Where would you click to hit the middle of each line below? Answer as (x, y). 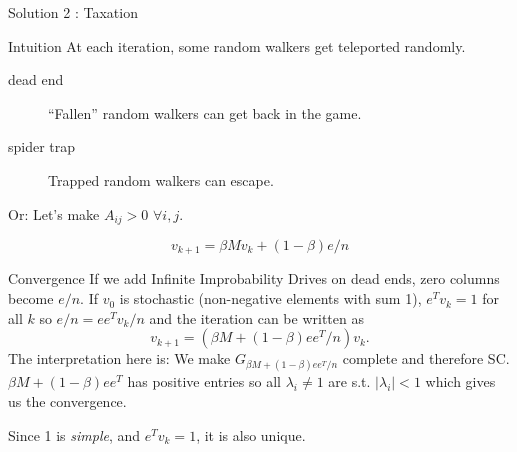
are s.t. (349, 381)
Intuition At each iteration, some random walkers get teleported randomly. (237, 45)
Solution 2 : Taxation (73, 12)
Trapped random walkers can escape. (161, 179)
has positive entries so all (204, 381)
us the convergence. (67, 401)
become (31, 298)
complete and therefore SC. (426, 358)
